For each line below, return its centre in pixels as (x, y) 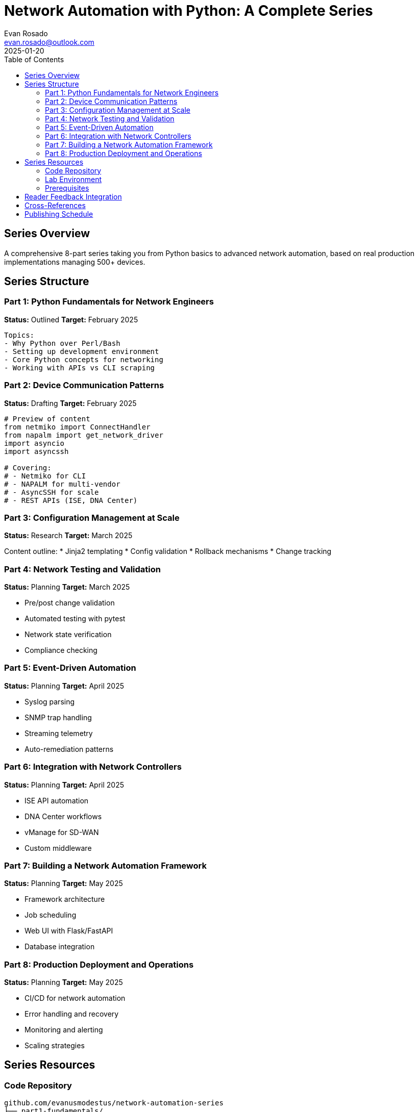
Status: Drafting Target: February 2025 (70, 403)
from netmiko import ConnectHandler (77, 427)
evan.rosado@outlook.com (49, 42)
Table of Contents (34, 59)
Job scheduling (51, 915)
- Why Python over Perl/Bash (62, 343)
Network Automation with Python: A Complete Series (189, 11)
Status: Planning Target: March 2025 (67, 587)
